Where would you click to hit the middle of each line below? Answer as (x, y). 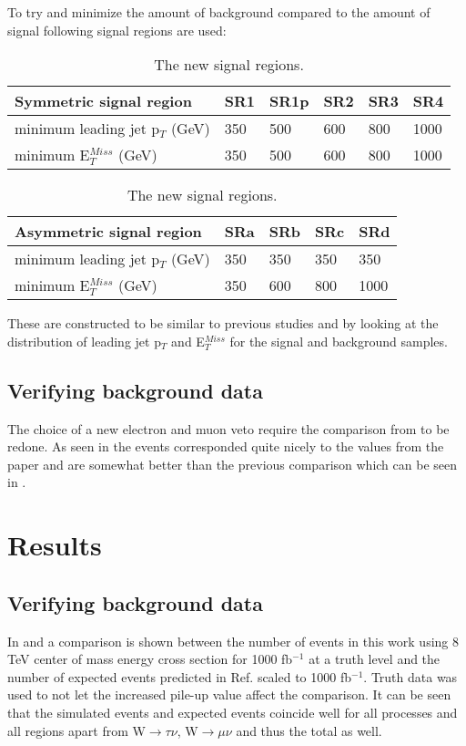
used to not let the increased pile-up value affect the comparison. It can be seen (229, 694)
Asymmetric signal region (108, 232)
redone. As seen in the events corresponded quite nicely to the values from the (226, 446)
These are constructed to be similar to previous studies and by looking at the (223, 323)
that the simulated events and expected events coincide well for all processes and (233, 712)
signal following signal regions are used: (117, 30)
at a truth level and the (375, 659)
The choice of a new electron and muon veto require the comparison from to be (228, 428)
